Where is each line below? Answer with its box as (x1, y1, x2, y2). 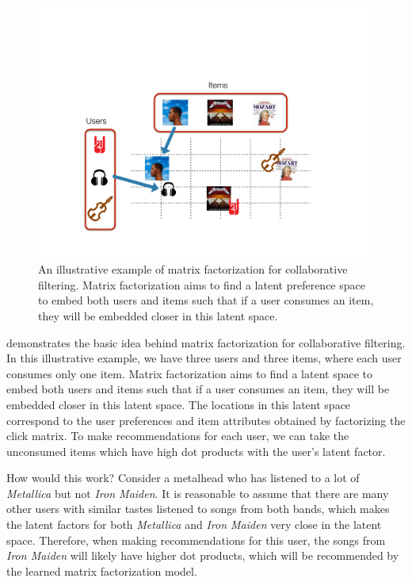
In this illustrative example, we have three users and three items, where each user (6, 350, 402, 366)
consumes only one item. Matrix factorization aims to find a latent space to (6, 365, 372, 381)
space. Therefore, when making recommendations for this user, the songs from (6, 531, 386, 548)
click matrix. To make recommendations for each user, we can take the (6, 427, 349, 444)
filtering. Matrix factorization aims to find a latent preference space (38, 276, 365, 293)
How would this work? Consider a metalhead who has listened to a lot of (6, 469, 360, 486)
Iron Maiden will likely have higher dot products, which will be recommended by (6, 547, 399, 564)
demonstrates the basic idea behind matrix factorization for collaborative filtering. (6, 334, 406, 350)
